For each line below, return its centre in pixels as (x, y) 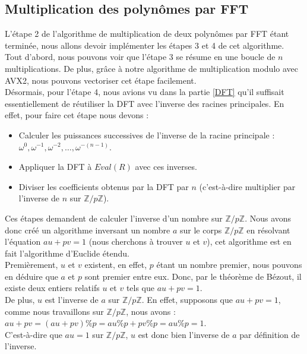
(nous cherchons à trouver (136, 241)
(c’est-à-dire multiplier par (247, 186)
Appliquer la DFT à (55, 167)
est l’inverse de (72, 300)
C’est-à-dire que (34, 334)
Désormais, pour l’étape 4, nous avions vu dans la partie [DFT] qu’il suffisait (145, 92)
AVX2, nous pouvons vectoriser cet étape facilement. (101, 80)
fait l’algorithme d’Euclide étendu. (67, 253)
